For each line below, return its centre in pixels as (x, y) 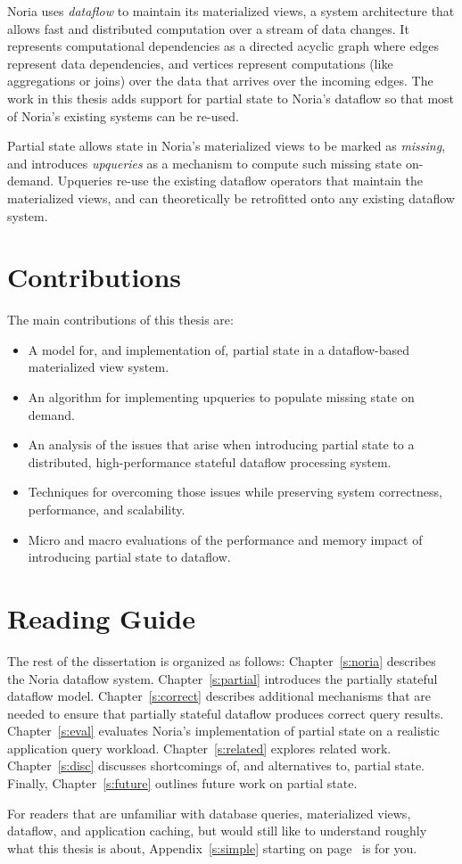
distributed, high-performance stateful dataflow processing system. (210, 461)
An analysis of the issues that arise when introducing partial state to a (221, 444)
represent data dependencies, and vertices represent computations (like (200, 63)
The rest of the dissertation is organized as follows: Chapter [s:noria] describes (222, 660)
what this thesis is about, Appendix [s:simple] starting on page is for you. (212, 848)
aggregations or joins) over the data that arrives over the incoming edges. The (220, 81)
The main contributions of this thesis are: (120, 320)
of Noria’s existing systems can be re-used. (123, 115)
